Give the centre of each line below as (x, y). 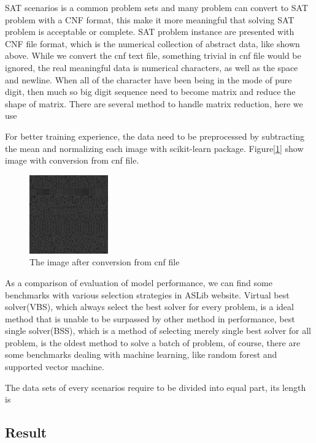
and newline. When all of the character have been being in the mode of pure (148, 79)
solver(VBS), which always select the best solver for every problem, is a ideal (149, 307)
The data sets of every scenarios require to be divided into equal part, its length (156, 387)
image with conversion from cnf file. (72, 160)
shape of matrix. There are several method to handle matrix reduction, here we (154, 103)
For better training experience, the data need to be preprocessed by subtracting (155, 136)
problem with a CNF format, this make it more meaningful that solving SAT (150, 19)
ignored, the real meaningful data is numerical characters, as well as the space (152, 67)
